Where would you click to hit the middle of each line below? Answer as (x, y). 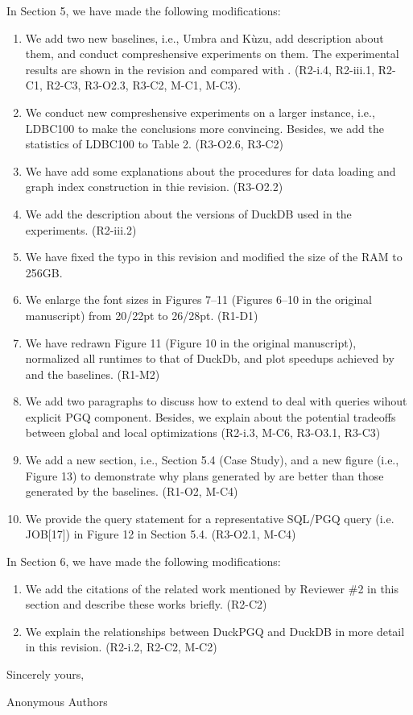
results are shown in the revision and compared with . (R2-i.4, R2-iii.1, (200, 69)
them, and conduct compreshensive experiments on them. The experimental (212, 54)
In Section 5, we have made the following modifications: (144, 10)
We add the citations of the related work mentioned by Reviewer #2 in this (212, 588)
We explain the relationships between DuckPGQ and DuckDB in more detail (215, 631)
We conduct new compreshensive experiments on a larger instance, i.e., (200, 112)
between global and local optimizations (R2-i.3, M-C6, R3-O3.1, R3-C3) (203, 432)
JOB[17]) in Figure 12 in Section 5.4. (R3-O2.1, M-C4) (161, 534)
